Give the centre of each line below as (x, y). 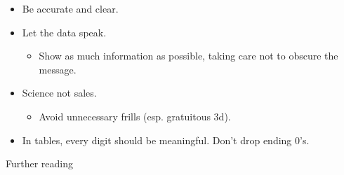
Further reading (40, 163)
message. (58, 69)
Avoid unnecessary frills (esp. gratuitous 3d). (135, 116)
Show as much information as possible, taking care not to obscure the (188, 56)
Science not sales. (59, 93)
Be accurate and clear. (70, 8)
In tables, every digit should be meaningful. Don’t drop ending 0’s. (166, 140)
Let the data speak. (64, 32)
